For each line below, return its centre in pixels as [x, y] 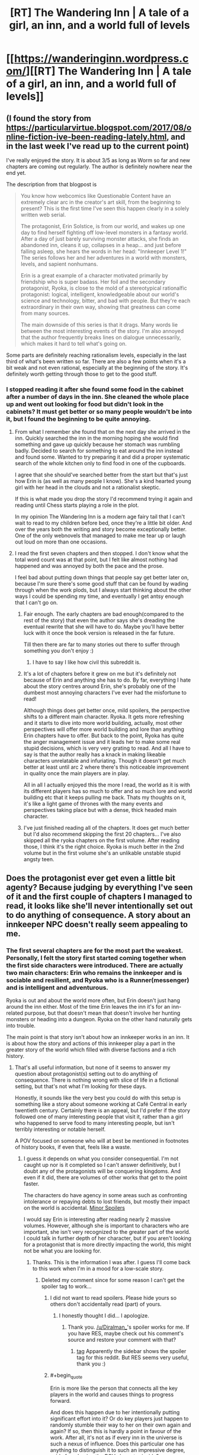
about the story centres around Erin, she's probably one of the [99, 686]
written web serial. [43, 215]
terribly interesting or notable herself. [60, 1129]
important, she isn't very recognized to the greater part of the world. [107, 1232]
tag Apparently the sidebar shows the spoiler [131, 1351]
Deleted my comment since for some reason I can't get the [113, 1280]
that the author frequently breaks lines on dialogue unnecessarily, [101, 337]
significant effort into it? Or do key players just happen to [119, 1418]
